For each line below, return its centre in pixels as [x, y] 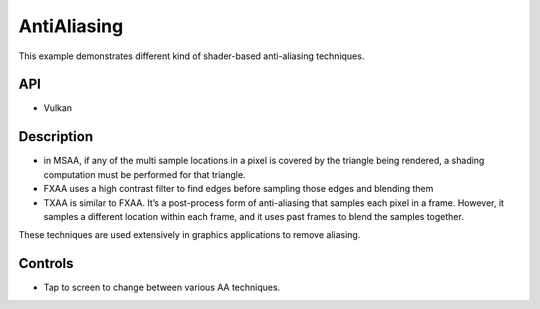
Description [56, 136]
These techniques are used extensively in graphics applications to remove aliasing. [189, 235]
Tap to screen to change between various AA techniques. [162, 287]
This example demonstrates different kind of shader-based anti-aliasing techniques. [191, 56]
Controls [46, 263]
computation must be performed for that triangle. [144, 174]
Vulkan [58, 108]
